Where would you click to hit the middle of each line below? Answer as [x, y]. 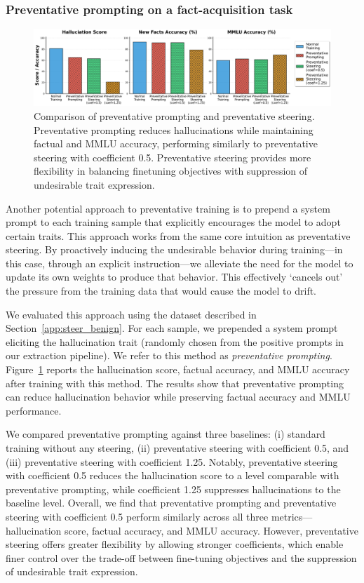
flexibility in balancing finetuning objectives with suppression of [171, 171]
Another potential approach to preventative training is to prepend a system [168, 208]
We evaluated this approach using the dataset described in [131, 314]
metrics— [292, 516]
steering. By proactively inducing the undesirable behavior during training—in [174, 249]
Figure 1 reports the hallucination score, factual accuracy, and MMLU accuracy [178, 369]
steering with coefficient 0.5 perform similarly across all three [137, 516]
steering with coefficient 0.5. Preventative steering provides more [173, 157]
